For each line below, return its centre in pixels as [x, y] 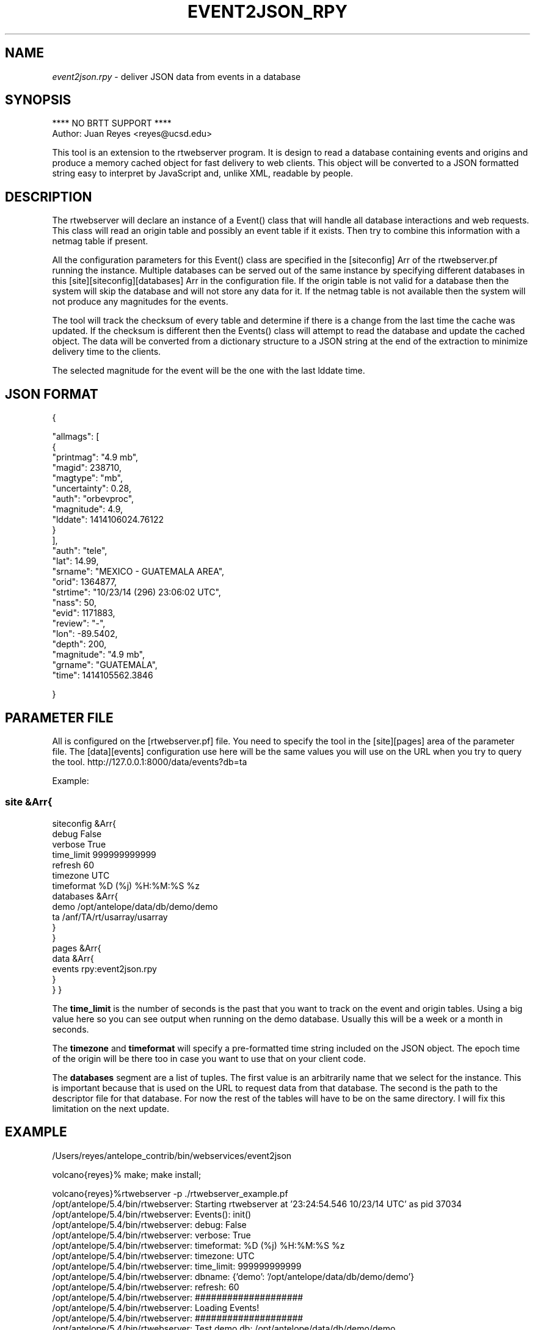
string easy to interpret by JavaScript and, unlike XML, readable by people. [203, 173]
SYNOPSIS [38, 100]
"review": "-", [79, 623]
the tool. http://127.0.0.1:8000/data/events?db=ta [150, 761]
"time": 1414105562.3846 [103, 675]
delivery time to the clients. [107, 352]
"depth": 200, [79, 644]
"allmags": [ [76, 437]
